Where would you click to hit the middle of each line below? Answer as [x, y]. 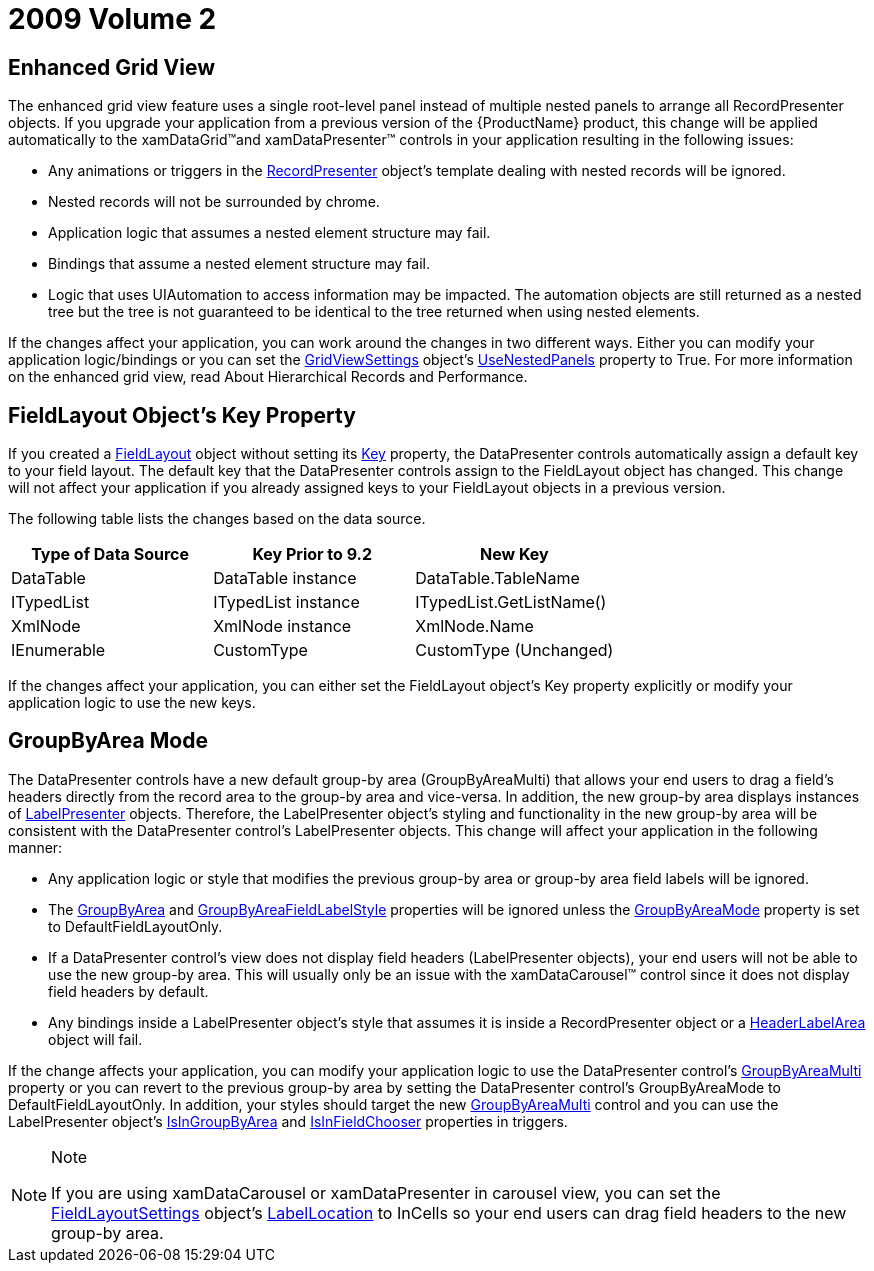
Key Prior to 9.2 [312, 554]
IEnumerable [58, 650]
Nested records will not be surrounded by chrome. [214, 202]
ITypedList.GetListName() [511, 602]
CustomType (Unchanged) [514, 650]
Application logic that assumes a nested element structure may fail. [269, 233]
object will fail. [95, 1039]
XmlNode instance [282, 626]
